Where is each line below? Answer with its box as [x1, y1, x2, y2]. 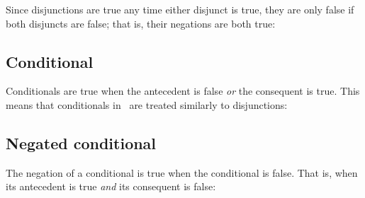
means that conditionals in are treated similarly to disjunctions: [6, 97, 288, 112]
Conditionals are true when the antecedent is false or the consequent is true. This [6, 83, 360, 98]
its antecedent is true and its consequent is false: [6, 179, 216, 194]
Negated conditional [6, 132, 157, 153]
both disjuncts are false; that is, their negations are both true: [6, 16, 276, 30]
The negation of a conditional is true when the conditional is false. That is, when [6, 165, 358, 180]
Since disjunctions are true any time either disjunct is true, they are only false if [6, 2, 354, 16]
